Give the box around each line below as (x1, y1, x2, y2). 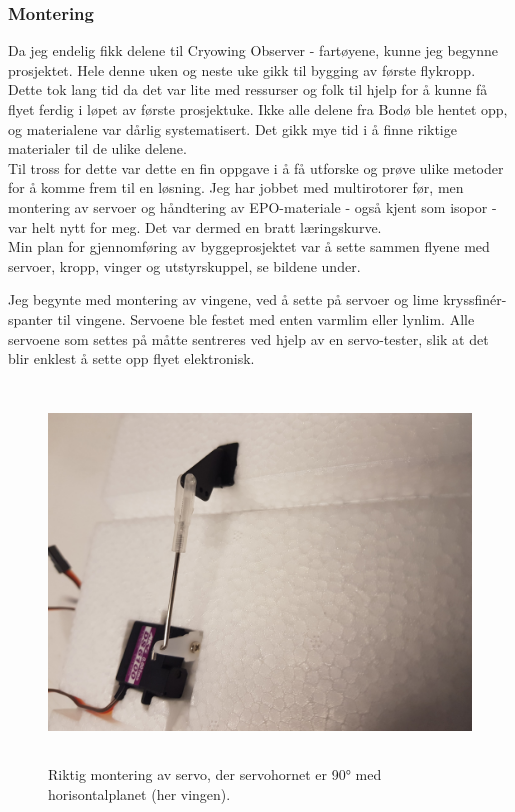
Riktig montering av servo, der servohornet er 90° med (48, 764, 382, 785)
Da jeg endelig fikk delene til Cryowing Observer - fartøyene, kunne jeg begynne (8, 40, 499, 61)
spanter (8, 308, 53, 329)
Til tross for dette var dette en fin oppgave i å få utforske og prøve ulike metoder (8, 157, 504, 178)
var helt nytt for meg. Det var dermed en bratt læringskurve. (8, 216, 382, 237)
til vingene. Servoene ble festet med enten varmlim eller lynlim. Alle (57, 308, 475, 329)
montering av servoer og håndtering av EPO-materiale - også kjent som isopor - (8, 196, 497, 217)
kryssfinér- (443, 289, 507, 310)
